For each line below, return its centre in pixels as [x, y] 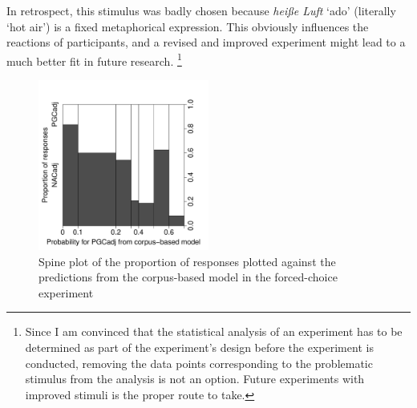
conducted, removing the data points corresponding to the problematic [199, 363]
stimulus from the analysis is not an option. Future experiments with [195, 379]
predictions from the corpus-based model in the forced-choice [188, 277]
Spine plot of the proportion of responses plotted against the [187, 261]
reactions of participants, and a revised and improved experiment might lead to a [206, 42]
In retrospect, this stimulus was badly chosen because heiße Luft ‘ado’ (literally [201, 10]
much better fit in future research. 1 [94, 59]
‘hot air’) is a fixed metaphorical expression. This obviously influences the [188, 26]
